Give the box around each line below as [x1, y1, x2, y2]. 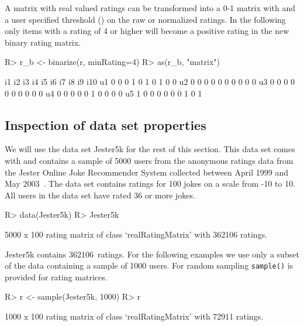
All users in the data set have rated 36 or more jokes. [5, 188, 195, 201]
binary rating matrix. [5, 36, 81, 48]
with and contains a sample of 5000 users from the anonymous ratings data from [5, 154, 293, 166]
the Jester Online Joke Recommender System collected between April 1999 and [5, 166, 288, 178]
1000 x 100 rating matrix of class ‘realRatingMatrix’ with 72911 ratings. [5, 310, 264, 322]
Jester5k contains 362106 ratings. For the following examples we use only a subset [5, 248, 299, 260]
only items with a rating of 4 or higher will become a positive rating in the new [5, 25, 289, 37]
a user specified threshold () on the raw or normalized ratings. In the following [5, 13, 286, 25]
